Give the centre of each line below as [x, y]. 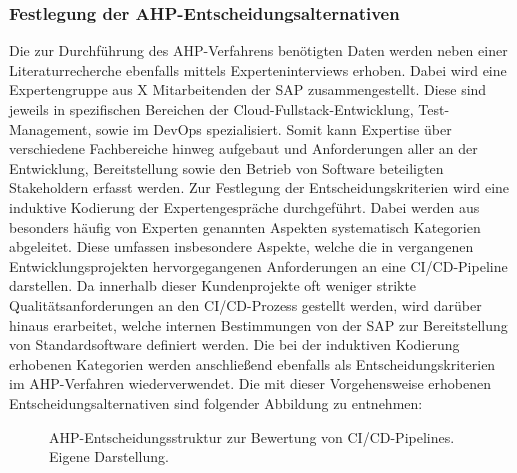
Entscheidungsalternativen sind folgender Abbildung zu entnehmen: [216, 402]
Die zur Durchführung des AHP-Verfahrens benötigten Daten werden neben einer [258, 50]
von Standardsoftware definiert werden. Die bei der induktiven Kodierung [234, 344]
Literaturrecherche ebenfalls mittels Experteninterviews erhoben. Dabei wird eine [258, 69]
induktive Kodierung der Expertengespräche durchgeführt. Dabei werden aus [244, 206]
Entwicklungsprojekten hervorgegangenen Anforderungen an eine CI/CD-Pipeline [258, 265]
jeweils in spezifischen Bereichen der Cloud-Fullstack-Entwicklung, [211, 109]
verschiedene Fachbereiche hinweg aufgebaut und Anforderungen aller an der [243, 148]
